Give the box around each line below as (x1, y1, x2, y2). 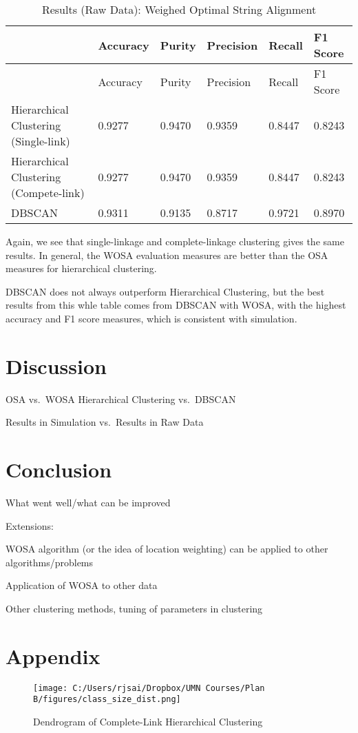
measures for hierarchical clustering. (6, 261, 157, 276)
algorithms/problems (6, 555, 94, 569)
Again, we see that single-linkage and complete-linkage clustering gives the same (6, 234, 344, 248)
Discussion (6, 351, 107, 380)
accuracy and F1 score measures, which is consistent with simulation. (6, 311, 297, 325)
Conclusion (6, 455, 112, 484)
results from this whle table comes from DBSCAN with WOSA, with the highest (6, 298, 346, 312)
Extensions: (6, 518, 54, 533)
